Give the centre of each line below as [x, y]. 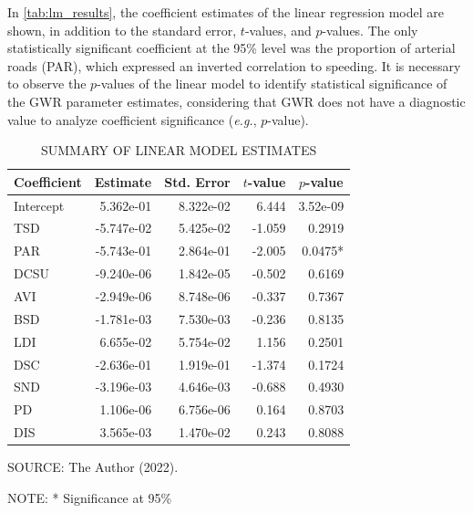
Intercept [39, 205]
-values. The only [370, 30]
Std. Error [197, 181]
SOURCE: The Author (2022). [93, 467]
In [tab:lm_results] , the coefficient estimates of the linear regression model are [226, 12]
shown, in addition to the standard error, [122, 30]
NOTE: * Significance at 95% [90, 497]
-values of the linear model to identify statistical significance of [272, 84]
